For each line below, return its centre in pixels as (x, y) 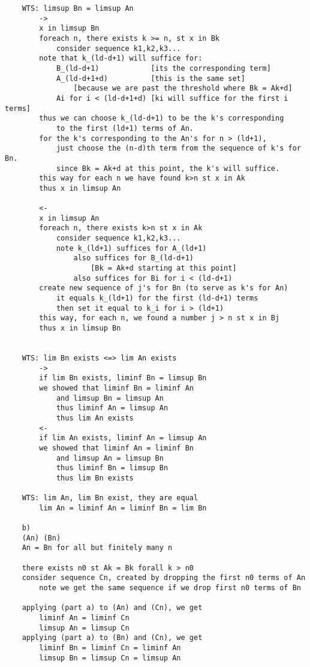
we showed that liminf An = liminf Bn (116, 448)
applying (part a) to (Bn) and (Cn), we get (112, 638)
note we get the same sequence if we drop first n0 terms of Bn (170, 588)
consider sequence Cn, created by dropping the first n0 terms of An (164, 578)
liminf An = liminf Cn (84, 618)
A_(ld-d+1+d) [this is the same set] (151, 78)
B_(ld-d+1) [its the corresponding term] (163, 68)
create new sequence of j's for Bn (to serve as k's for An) (164, 288)
